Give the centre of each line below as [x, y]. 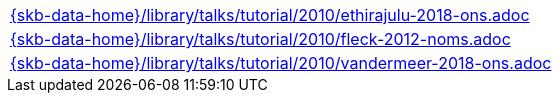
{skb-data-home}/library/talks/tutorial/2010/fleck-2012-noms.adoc [260, 39]
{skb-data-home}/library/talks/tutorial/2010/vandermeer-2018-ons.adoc [281, 63]
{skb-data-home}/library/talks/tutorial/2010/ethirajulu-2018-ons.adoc [270, 15]
